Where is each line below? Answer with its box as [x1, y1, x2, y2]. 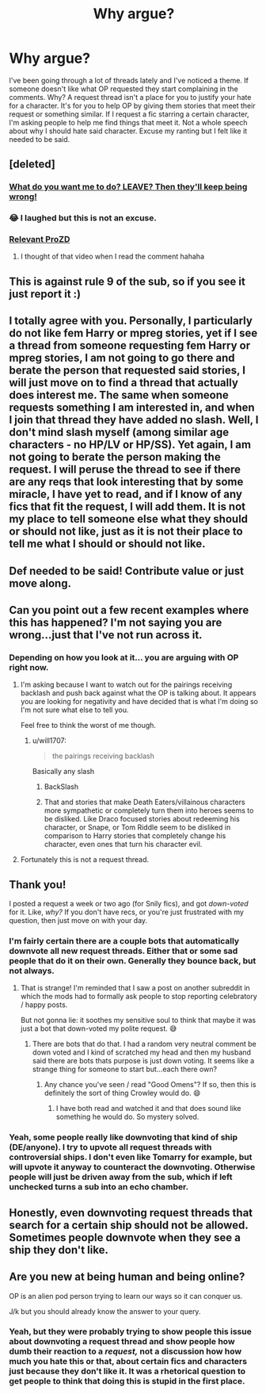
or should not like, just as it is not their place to [9, 525, 244, 538]
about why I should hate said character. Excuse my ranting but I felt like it [9, 126, 248, 136]
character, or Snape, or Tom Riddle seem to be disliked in [44, 822, 231, 833]
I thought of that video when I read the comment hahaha [20, 251, 205, 262]
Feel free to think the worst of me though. [20, 721, 157, 730]
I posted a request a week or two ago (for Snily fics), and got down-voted [9, 899, 249, 909]
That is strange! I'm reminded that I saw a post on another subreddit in [20, 983, 250, 993]
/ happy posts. [20, 1000, 68, 1009]
